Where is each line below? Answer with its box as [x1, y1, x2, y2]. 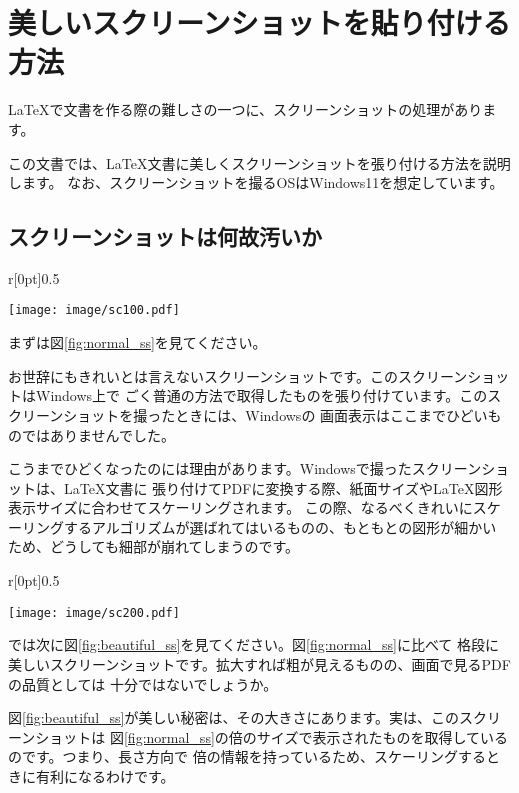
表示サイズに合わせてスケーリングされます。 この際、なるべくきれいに [8, 497, 473, 518]
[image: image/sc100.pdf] [8, 303, 180, 318]
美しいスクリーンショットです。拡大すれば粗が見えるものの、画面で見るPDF [8, 653, 511, 674]
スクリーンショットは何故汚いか [8, 221, 322, 252]
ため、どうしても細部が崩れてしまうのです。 [8, 536, 300, 557]
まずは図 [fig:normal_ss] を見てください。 [8, 332, 267, 353]
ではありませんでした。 [21, 424, 175, 445]
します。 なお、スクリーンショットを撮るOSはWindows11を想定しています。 [8, 172, 504, 193]
